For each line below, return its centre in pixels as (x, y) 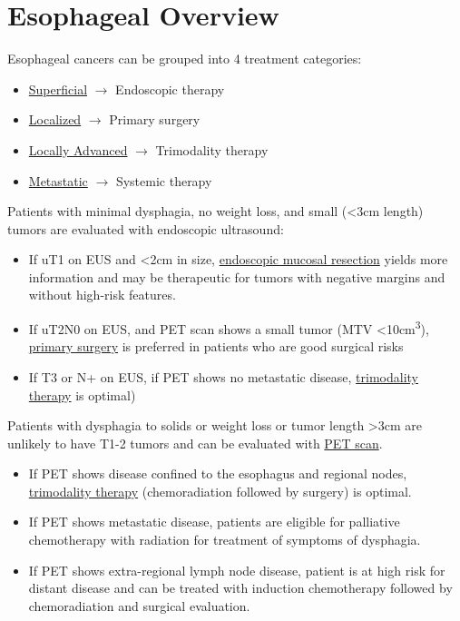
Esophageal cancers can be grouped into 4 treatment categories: (185, 59)
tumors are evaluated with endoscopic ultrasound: (146, 228)
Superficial (58, 89)
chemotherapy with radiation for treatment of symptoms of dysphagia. (225, 540)
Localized (55, 119)
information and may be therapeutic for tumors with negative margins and (237, 276)
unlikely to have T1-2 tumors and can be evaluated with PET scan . (195, 443)
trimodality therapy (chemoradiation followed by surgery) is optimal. (220, 491)
